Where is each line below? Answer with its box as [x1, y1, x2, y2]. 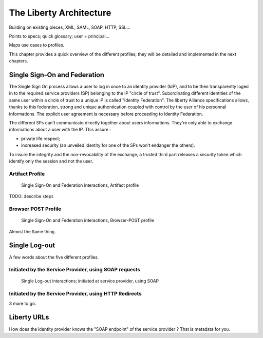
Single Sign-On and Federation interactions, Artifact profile [21, 182, 139, 188]
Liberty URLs [9, 313, 49, 321]
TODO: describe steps [9, 193, 54, 199]
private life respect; [21, 136, 60, 141]
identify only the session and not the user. [9, 158, 94, 164]
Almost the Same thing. [9, 228, 56, 234]
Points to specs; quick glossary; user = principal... [9, 33, 110, 39]
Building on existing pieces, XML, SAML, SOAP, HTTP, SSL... [9, 24, 131, 30]
